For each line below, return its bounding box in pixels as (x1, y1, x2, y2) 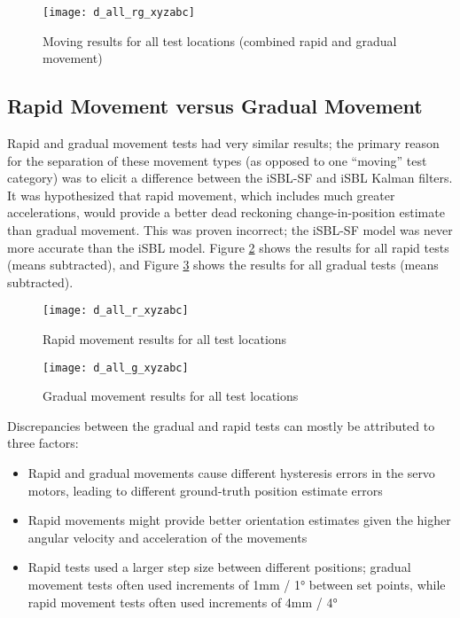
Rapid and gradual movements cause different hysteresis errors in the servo (27, 464, 435, 482)
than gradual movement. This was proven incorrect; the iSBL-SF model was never (7, 221, 453, 239)
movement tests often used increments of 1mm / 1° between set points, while (27, 575, 446, 594)
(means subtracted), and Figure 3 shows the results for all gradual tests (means (7, 255, 439, 274)
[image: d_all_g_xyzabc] (43, 361, 189, 374)
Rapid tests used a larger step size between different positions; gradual (27, 558, 411, 576)
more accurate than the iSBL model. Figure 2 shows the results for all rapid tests (7, 238, 449, 256)
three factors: (7, 434, 79, 452)
